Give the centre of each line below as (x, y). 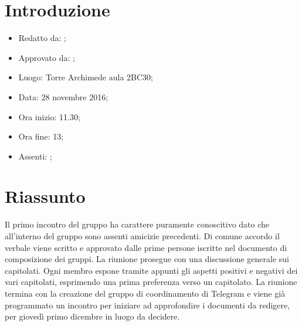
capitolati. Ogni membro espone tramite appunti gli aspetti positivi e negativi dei (151, 270)
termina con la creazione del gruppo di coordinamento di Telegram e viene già (145, 293)
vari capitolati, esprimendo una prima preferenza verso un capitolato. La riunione (151, 282)
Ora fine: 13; (41, 136)
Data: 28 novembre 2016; (63, 96)
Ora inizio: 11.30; (49, 116)
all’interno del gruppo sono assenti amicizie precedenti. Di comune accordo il (142, 236)
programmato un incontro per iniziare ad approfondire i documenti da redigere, (147, 305)
